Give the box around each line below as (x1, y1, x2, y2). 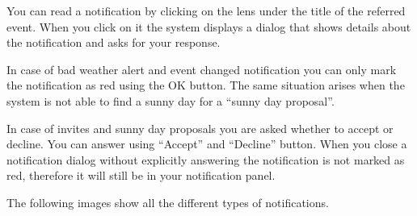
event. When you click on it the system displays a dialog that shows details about (6, 18, 411, 35)
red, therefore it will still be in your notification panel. (6, 167, 276, 184)
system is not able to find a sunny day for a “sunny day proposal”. (6, 92, 335, 109)
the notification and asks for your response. (6, 34, 221, 51)
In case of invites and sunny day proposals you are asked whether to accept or (6, 119, 394, 136)
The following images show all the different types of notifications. (6, 193, 329, 210)
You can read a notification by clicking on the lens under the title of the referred (6, 2, 406, 19)
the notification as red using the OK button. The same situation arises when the (6, 77, 405, 93)
